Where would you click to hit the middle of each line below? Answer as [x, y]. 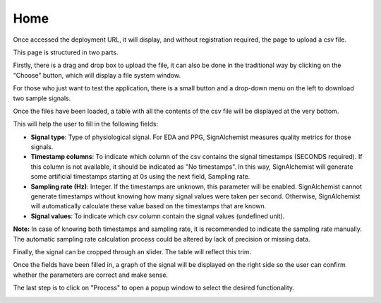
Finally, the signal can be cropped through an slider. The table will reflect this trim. [132, 251]
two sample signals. [42, 98]
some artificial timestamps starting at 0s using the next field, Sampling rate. [140, 177]
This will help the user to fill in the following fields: [86, 124]
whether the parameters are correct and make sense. [91, 275]
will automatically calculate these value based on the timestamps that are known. [149, 206]
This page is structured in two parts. [66, 52]
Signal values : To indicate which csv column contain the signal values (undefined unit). [158, 216]
